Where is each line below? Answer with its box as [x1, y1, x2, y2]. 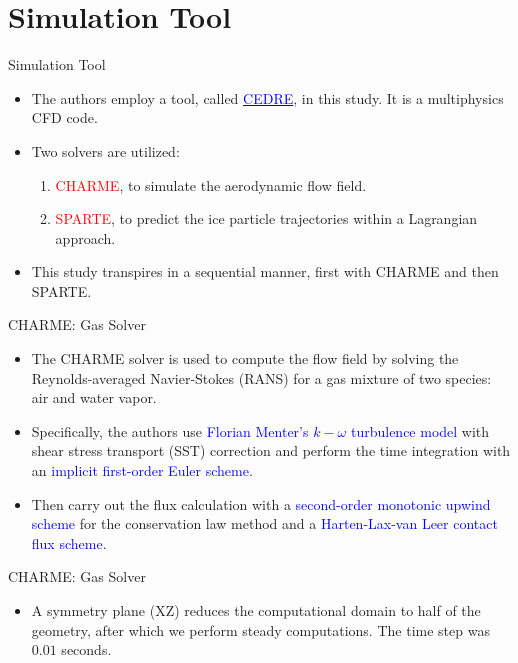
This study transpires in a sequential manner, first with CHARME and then [31, 261, 499, 282]
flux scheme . [31, 532, 107, 553]
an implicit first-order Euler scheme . [31, 460, 253, 481]
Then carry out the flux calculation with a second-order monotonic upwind [31, 493, 491, 514]
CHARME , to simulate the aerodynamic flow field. [55, 174, 367, 195]
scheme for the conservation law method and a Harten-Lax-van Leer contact [31, 513, 498, 534]
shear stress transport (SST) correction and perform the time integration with [31, 440, 511, 461]
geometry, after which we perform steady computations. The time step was [31, 619, 490, 640]
